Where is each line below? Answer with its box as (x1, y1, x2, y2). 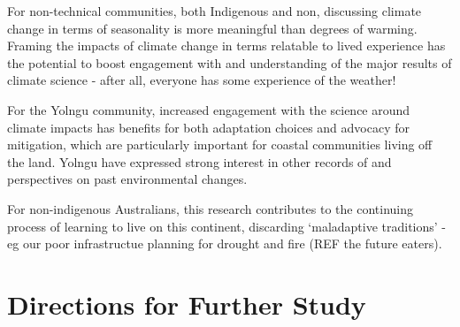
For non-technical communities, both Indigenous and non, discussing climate (7, 2, 422, 19)
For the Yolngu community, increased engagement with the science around (7, 100, 410, 118)
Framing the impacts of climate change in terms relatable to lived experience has (7, 36, 446, 55)
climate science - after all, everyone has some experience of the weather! (7, 71, 396, 89)
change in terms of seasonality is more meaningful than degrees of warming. (7, 19, 418, 37)
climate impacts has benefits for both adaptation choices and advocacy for (7, 118, 410, 136)
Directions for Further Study (7, 285, 366, 322)
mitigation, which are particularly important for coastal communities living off (7, 135, 433, 154)
